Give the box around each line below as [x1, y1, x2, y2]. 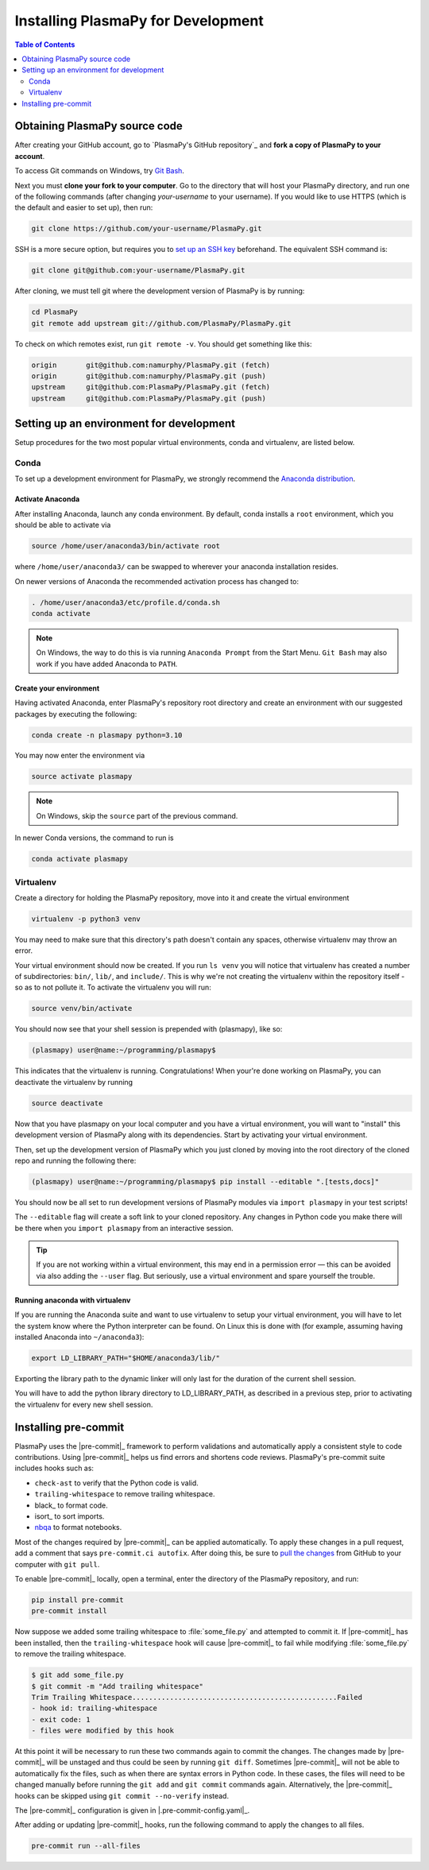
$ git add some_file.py [31, 1671, 125, 1680]
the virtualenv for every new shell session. [14, 1400, 153, 1409]
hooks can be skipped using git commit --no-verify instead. [14, 1791, 230, 1800]
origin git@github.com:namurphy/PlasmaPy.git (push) [31, 372, 266, 381]
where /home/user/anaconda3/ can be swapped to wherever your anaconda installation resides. [14, 562, 339, 571]
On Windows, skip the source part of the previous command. [36, 811, 238, 820]
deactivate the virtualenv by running [14, 1077, 133, 1086]
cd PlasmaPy [31, 308, 79, 317]
